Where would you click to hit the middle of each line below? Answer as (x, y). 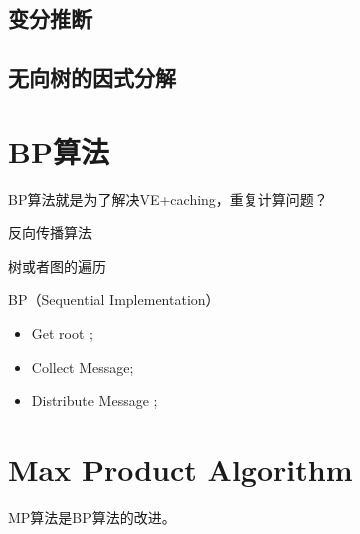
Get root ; (62, 333)
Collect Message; (82, 366)
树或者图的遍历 (57, 265)
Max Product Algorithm (180, 469)
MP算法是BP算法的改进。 (92, 516)
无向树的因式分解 (92, 77)
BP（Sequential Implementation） (114, 299)
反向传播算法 (50, 232)
